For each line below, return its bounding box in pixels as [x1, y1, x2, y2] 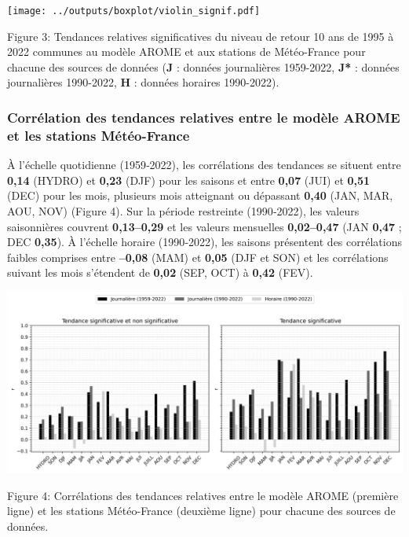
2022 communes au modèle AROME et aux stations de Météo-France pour [7, 43, 366, 60]
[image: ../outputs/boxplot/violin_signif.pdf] [7, 6, 261, 17]
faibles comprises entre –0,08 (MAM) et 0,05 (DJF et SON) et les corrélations [7, 248, 389, 265]
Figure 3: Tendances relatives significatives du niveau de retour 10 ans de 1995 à [7, 28, 394, 44]
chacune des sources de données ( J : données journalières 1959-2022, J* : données [7, 58, 400, 75]
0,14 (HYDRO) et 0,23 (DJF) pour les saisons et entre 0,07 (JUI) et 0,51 [7, 171, 371, 188]
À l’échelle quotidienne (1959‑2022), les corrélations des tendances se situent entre [7, 156, 401, 173]
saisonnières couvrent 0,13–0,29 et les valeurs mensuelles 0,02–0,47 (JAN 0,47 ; [7, 218, 402, 234]
